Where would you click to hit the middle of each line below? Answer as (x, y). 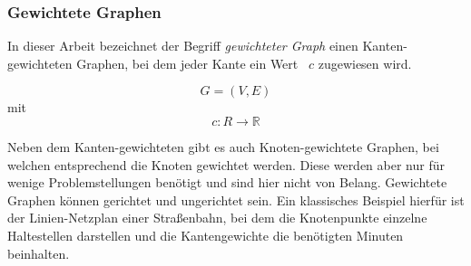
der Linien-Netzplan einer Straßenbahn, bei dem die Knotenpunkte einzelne (217, 218)
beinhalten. (39, 253)
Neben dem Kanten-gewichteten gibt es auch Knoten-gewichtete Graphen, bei (223, 147)
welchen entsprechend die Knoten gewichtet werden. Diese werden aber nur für (226, 164)
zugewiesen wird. (365, 63)
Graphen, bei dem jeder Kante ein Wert (187, 63)
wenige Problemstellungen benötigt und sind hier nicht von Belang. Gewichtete (227, 182)
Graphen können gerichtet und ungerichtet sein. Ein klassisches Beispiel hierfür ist (236, 199)
